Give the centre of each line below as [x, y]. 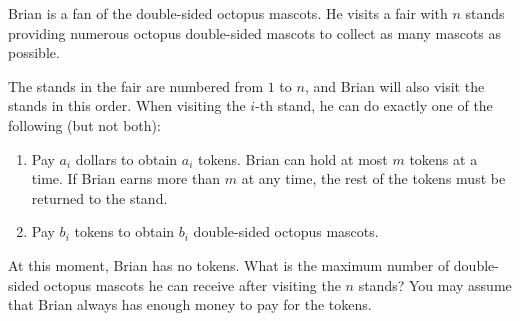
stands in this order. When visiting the [127, 105]
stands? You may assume [435, 284]
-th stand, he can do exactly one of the [374, 105]
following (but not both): [84, 124]
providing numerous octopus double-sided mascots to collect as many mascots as [255, 32]
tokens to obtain [124, 231]
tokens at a [443, 158]
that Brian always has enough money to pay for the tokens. [190, 304]
